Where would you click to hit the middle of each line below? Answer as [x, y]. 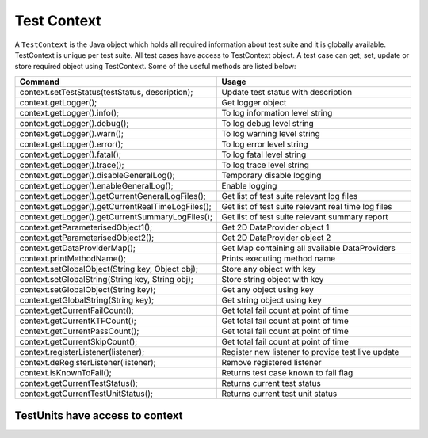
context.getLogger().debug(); [74, 123]
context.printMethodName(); [73, 258]
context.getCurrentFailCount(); [77, 310]
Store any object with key [269, 269]
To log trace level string [265, 165]
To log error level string [265, 144]
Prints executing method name [279, 258]
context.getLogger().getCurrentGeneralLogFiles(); [113, 196]
